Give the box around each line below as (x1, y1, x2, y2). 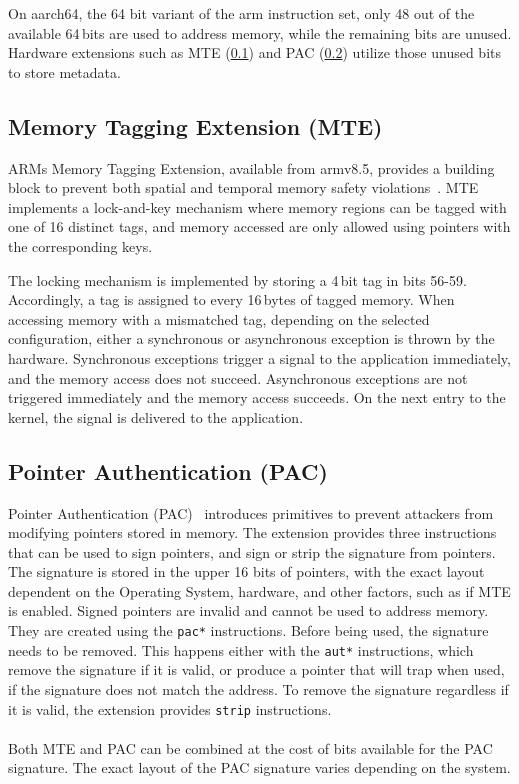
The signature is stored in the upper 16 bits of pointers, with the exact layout (8, 561, 485, 582)
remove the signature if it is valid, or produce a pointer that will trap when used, (8, 659, 505, 680)
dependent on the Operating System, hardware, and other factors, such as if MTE (8, 580, 511, 601)
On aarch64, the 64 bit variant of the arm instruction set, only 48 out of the (8, 3, 475, 23)
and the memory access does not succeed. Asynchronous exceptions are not (8, 367, 468, 388)
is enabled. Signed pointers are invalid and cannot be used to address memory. (8, 600, 489, 621)
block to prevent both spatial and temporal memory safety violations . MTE (8, 177, 479, 198)
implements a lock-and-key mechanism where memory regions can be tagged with (8, 196, 507, 217)
